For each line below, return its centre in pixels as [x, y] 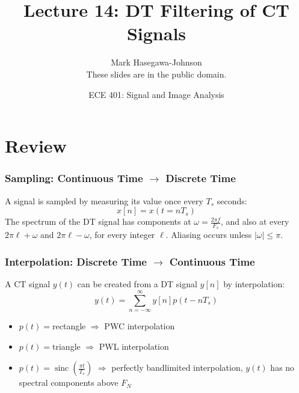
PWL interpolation [134, 346]
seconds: [232, 200]
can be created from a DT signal [137, 284]
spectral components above [69, 382]
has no [282, 367]
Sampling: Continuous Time [74, 178]
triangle [66, 346]
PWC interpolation [140, 325]
